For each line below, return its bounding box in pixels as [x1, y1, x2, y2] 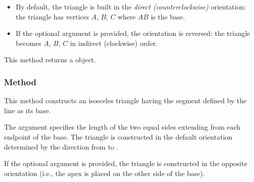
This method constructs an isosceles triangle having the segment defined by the [4, 95, 247, 106]
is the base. [151, 11, 185, 21]
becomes [15, 37, 41, 48]
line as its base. [4, 105, 51, 115]
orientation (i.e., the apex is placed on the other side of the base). [4, 168, 205, 178]
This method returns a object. [4, 54, 96, 65]
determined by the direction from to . [4, 141, 119, 152]
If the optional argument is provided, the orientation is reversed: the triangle [15, 28, 251, 38]
